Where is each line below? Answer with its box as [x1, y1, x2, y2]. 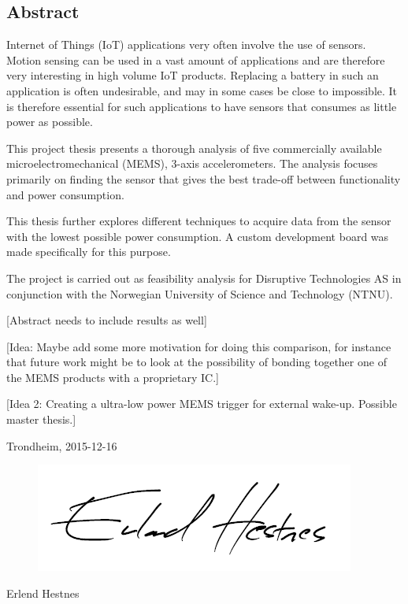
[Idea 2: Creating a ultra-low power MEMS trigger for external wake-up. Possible [6, 395, 397, 412]
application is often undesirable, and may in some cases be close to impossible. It [6, 82, 398, 98]
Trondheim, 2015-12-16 [6, 437, 117, 454]
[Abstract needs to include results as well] [6, 312, 207, 328]
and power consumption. [6, 186, 124, 202]
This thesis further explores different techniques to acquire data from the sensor [6, 213, 391, 229]
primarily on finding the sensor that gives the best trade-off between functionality [6, 170, 401, 187]
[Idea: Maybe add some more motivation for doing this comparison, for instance [6, 338, 391, 354]
